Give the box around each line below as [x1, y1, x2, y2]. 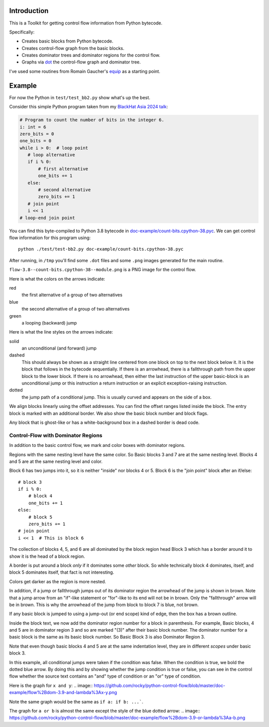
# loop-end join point [19, 215, 75, 221]
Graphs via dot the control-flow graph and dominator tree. [21, 59, 141, 65]
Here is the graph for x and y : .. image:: [9, 682, 93, 689]
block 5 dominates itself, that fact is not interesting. [9, 569, 115, 575]
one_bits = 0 [19, 138, 52, 144]
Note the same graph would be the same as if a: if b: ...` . [9, 699, 143, 705]
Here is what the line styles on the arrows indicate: [9, 329, 113, 335]
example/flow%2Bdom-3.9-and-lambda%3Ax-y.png [9, 690, 117, 696]
